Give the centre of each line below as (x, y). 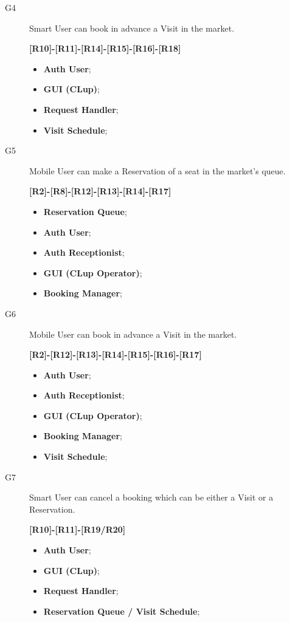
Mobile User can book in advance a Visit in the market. (133, 334)
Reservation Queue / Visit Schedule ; (122, 611)
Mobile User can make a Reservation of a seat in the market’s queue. (157, 170)
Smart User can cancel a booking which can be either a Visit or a (151, 497)
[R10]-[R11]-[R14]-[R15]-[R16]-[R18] (105, 48)
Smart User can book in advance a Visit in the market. (132, 28)
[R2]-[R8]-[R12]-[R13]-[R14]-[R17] (100, 191)
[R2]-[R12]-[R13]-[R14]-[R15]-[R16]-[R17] (116, 354)
